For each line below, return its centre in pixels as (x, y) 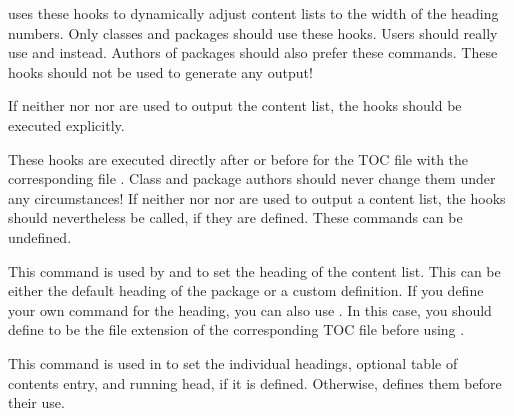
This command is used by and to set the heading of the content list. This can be (254, 270)
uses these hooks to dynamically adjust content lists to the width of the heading (253, 13)
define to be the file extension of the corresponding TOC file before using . (236, 329)
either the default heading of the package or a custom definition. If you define (246, 290)
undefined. (40, 236)
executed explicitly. (66, 124)
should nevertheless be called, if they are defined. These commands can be (235, 217)
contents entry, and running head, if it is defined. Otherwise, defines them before (255, 382)
